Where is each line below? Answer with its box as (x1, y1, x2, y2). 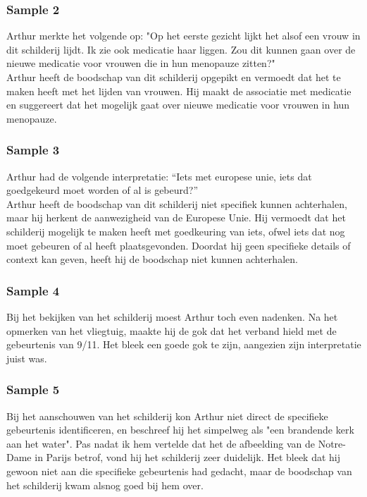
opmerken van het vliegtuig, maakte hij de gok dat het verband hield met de (6, 323, 337, 338)
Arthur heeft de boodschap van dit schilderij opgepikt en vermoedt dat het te (6, 70, 341, 84)
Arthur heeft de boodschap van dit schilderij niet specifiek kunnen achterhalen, (6, 196, 347, 211)
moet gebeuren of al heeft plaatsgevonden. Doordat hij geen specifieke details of (6, 238, 351, 252)
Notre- (318, 436, 346, 450)
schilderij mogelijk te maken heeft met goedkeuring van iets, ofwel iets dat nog (6, 223, 345, 238)
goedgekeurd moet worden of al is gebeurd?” (6, 183, 199, 197)
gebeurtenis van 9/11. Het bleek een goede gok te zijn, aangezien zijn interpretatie (6, 337, 361, 352)
